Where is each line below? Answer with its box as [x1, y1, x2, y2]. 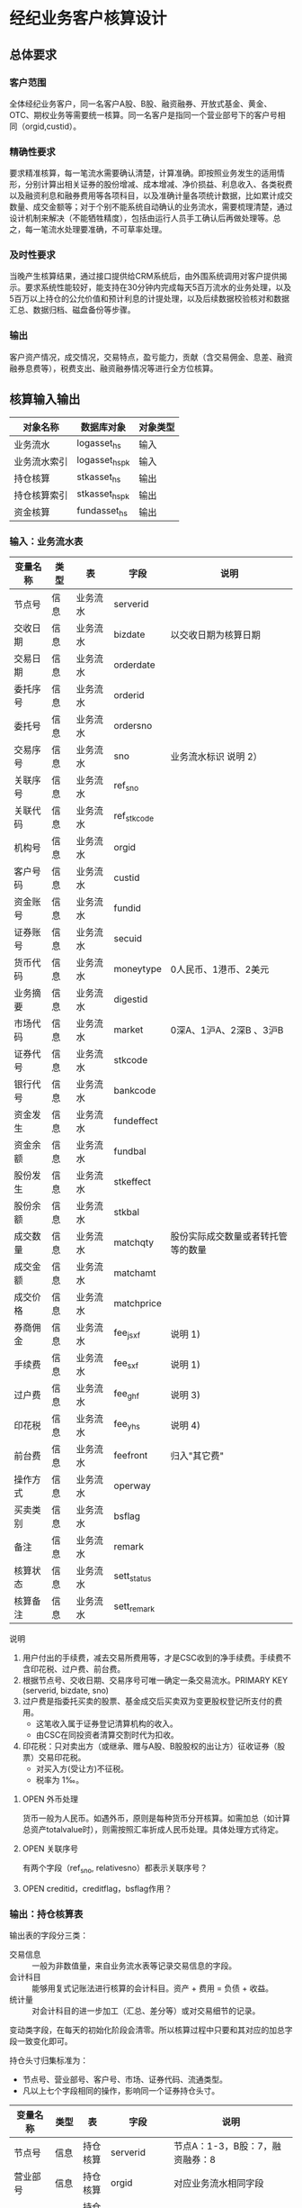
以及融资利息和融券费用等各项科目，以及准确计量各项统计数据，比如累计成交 [9, 190, 293, 201]
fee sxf [113, 1357, 139, 1371]
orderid [113, 688, 146, 701]
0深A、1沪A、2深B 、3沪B [170, 1023, 284, 1036]
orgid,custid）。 [24, 121, 82, 132]
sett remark [113, 1600, 155, 1614]
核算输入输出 [9, 392, 81, 407]
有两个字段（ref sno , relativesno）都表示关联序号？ [22, 1862, 209, 1875]
